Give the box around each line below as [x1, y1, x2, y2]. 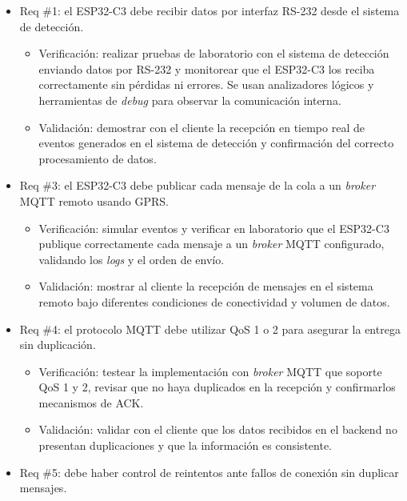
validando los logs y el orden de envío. [38, 250, 225, 267]
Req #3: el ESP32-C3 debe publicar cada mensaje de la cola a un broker [19, 177, 376, 194]
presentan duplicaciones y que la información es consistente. [38, 437, 332, 454]
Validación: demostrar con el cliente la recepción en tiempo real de [38, 118, 365, 135]
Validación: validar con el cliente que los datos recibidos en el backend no [38, 421, 397, 438]
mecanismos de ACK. [38, 394, 144, 411]
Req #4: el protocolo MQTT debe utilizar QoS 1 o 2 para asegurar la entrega [19, 320, 401, 337]
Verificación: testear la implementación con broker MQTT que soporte [38, 363, 382, 379]
